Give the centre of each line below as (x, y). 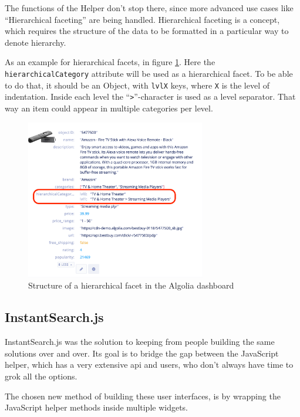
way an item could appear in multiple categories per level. (109, 108)
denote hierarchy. (36, 42)
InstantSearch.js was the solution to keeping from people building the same (140, 342)
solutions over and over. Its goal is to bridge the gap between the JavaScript (142, 353)
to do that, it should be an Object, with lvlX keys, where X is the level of (137, 85)
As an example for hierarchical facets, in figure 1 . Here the (110, 62)
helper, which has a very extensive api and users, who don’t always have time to (149, 365)
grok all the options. (41, 376)
